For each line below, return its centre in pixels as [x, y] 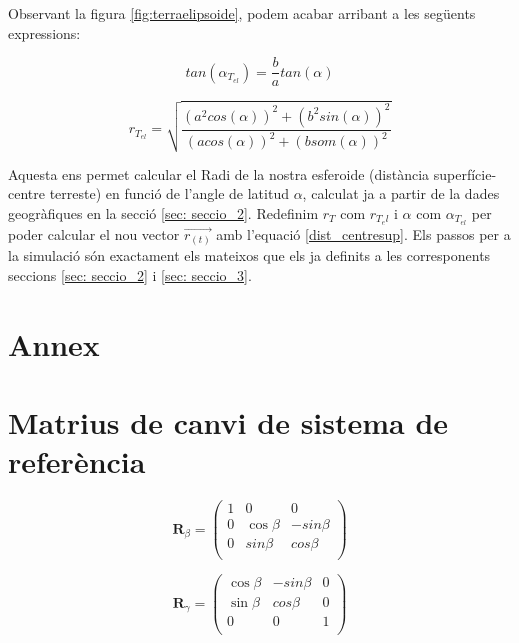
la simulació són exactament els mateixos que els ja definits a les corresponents [249, 255]
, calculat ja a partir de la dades [401, 193]
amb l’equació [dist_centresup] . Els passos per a [363, 233]
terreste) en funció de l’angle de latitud [169, 193]
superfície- [465, 173]
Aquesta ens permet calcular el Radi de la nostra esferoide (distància [219, 173]
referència [77, 461]
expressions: [44, 32]
